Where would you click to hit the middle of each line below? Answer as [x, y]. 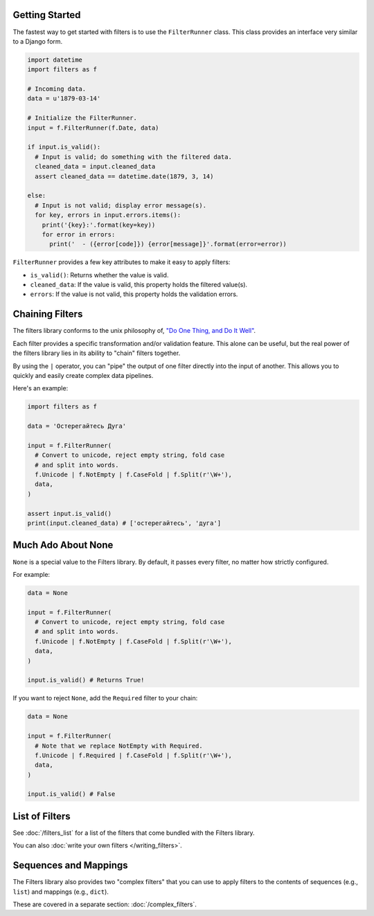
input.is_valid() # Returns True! [86, 680]
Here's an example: [41, 388]
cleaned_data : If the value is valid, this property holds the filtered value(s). [139, 285]
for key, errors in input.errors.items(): [108, 215]
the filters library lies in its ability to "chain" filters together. [97, 353]
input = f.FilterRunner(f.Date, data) [93, 128]
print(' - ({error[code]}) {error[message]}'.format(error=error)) [168, 244]
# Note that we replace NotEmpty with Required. [119, 746]
